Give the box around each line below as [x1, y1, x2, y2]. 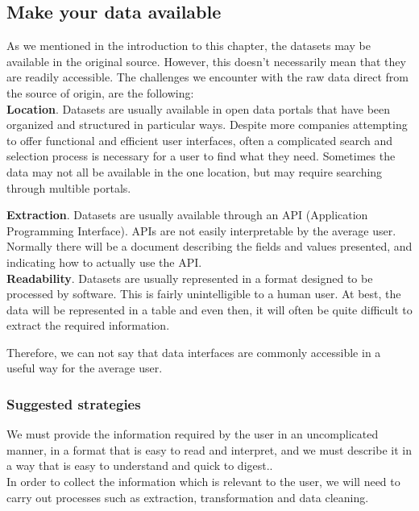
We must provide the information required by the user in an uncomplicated [6, 426, 379, 442]
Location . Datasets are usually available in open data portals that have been [6, 100, 391, 117]
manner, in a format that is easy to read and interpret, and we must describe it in [6, 441, 412, 458]
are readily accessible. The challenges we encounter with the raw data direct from [6, 69, 409, 85]
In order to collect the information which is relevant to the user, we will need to [6, 473, 400, 490]
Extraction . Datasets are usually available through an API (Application [6, 206, 368, 223]
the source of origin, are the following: [6, 84, 194, 101]
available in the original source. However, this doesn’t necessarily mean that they [6, 52, 406, 69]
